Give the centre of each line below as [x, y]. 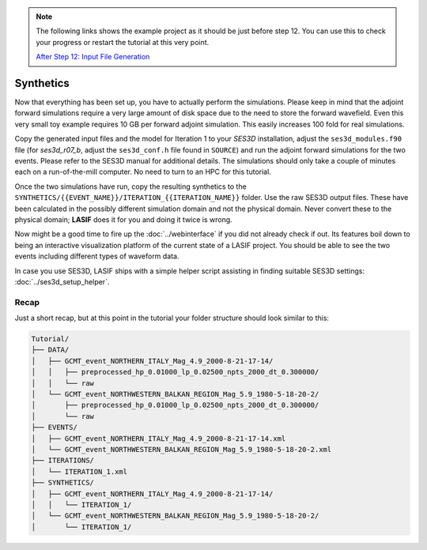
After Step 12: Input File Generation [93, 57]
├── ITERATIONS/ [63, 461]
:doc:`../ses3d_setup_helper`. [62, 281]
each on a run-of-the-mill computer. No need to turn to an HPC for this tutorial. [143, 172]
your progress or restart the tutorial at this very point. [123, 42]
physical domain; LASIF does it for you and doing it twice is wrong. [123, 219]
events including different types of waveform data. [97, 256]
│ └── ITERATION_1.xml [79, 471]
